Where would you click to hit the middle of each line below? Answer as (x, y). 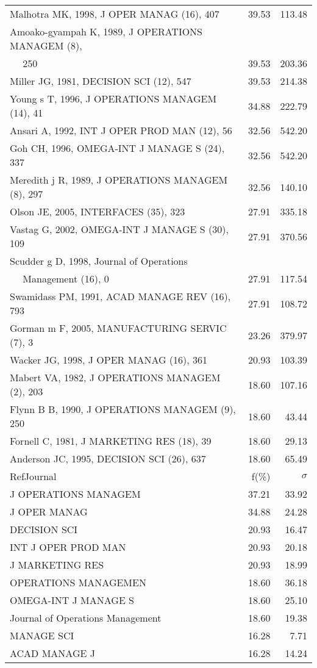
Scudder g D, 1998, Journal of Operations (99, 261)
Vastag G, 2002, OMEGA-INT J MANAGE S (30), (119, 229)
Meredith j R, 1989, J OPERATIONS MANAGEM (119, 180)
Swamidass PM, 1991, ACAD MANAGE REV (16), (120, 296)
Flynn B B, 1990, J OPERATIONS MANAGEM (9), (123, 409)
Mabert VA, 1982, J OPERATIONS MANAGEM (115, 377)
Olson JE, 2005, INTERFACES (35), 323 (98, 211)
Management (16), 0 (66, 278)
